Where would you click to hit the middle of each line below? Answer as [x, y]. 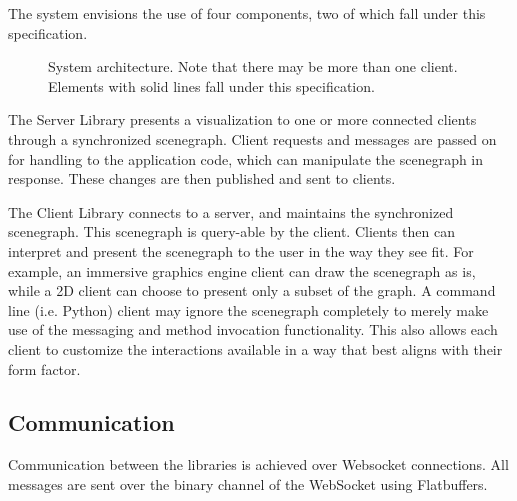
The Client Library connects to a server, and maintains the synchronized [231, 211]
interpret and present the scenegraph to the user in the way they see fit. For [241, 250]
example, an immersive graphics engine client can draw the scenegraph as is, [242, 270]
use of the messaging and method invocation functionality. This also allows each [253, 329]
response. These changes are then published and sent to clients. [202, 178]
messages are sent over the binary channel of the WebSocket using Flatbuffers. [248, 483]
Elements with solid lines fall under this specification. [211, 85]
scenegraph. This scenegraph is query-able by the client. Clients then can [231, 231]
